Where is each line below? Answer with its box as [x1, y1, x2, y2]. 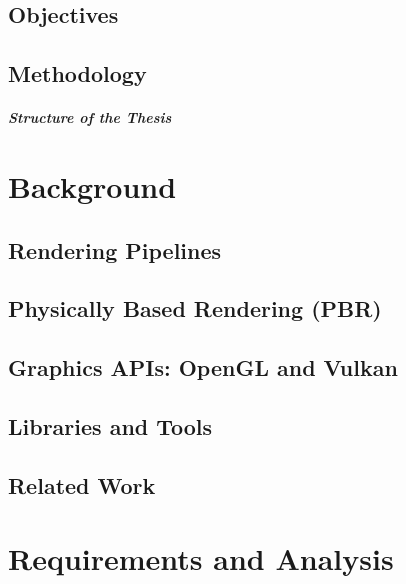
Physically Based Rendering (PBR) [8, 293, 382, 324]
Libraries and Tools [8, 410, 213, 441]
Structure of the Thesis [8, 107, 172, 128]
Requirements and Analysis [8, 538, 394, 579]
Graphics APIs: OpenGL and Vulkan [8, 352, 398, 383]
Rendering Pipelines [8, 234, 222, 265]
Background [8, 165, 177, 206]
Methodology [8, 58, 147, 89]
